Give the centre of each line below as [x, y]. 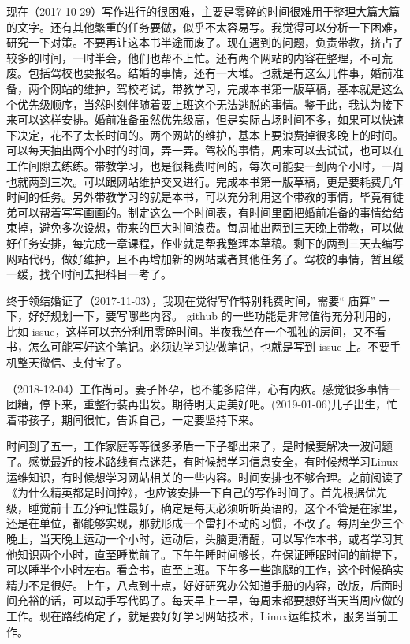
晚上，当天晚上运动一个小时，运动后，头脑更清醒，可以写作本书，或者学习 [199, 538]
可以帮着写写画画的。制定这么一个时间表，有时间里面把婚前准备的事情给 [205, 212]
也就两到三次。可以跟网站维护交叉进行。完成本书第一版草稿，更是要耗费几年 [205, 181]
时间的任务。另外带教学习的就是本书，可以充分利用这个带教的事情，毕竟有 [199, 197]
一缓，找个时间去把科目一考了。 [89, 274]
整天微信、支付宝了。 [72, 362]
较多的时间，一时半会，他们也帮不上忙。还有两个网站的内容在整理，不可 [194, 57]
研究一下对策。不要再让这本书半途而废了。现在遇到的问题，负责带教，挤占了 [205, 42]
